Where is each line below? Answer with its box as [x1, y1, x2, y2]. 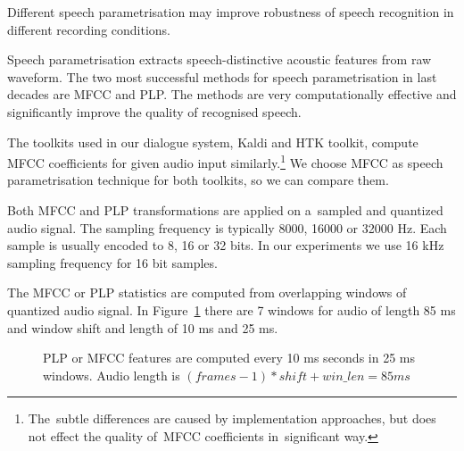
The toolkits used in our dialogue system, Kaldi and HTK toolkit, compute [7, 132, 418, 151]
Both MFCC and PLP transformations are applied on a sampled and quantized [7, 201, 443, 219]
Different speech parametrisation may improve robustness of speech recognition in [7, 3, 454, 21]
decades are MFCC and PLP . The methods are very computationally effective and [7, 85, 457, 104]
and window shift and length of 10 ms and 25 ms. [7, 318, 278, 337]
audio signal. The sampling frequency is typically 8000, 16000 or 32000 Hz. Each [7, 218, 447, 237]
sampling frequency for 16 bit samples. [7, 253, 218, 271]
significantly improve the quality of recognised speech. [7, 102, 302, 121]
